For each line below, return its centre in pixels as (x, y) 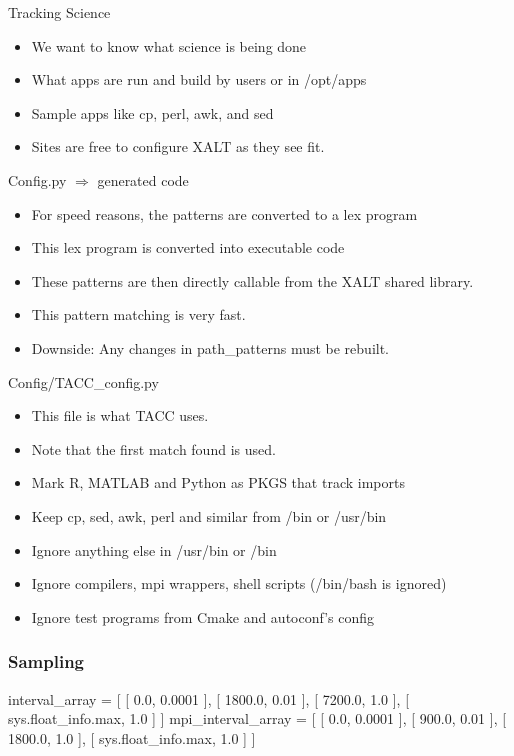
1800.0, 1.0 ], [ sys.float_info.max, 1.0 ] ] (132, 737)
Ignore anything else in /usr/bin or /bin (154, 549)
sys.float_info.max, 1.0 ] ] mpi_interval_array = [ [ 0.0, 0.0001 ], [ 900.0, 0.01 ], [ (257, 718)
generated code (143, 179)
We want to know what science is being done (169, 45)
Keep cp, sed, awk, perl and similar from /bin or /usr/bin (209, 515)
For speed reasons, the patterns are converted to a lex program (224, 213)
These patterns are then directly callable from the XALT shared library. (252, 280)
